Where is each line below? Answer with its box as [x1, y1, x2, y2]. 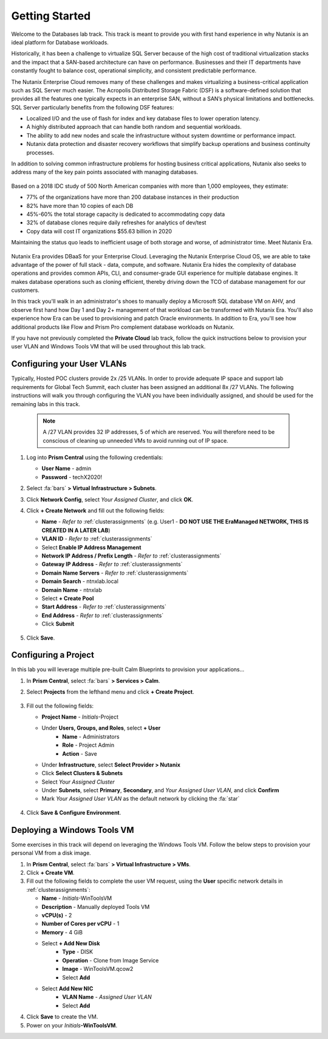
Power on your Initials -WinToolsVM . [26, 1021, 118, 1029]
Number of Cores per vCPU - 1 [41, 920, 120, 927]
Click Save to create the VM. [26, 1013, 98, 1021]
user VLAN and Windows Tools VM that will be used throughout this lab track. [11, 343, 206, 350]
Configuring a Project [11, 650, 94, 660]
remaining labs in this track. [11, 400, 80, 407]
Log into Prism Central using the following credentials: [26, 454, 163, 461]
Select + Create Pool [41, 595, 94, 602]
